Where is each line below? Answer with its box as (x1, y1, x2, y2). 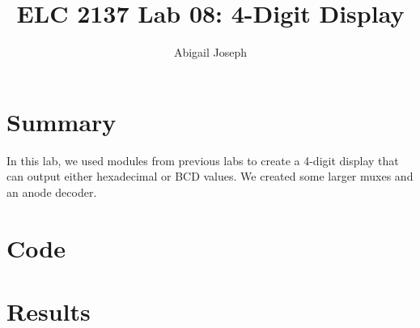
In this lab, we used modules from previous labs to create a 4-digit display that (6, 151, 399, 168)
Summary (6, 104, 117, 138)
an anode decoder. (6, 183, 97, 200)
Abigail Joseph (173, 44, 248, 61)
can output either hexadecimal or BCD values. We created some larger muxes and (6, 168, 414, 185)
